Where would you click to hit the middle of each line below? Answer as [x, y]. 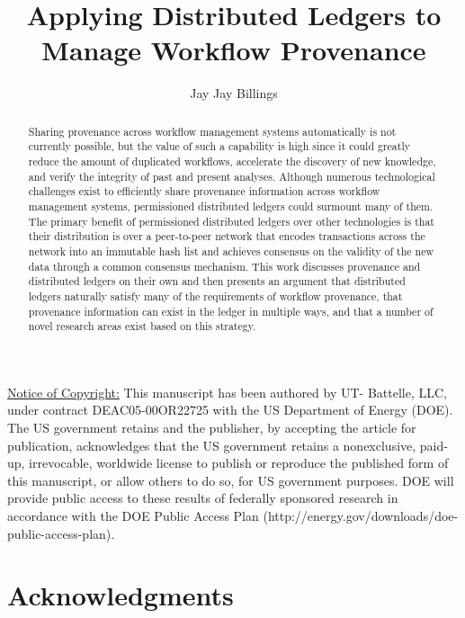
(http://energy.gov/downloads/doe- [361, 516]
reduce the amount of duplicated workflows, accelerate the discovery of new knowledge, [232, 161]
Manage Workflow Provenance [234, 50]
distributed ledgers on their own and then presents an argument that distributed [217, 281]
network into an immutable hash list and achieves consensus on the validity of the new [231, 251]
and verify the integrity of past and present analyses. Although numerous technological [232, 176]
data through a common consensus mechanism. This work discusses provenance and [224, 266]
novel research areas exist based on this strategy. [142, 326]
